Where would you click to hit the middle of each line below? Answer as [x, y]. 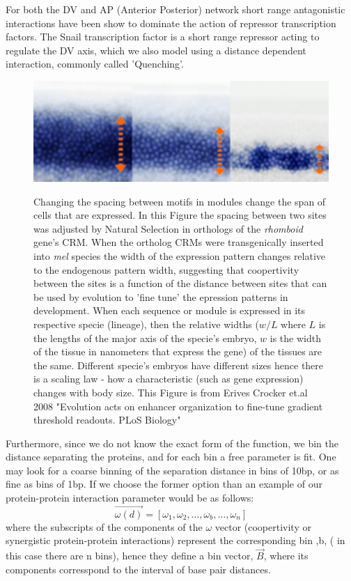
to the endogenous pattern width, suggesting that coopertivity [166, 269]
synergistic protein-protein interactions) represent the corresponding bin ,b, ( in [175, 540]
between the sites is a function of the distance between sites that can [180, 283]
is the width [295, 338]
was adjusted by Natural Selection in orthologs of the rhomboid [168, 228]
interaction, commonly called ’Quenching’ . [95, 64]
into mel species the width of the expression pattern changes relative [180, 255]
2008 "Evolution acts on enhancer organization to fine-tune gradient [178, 406]
